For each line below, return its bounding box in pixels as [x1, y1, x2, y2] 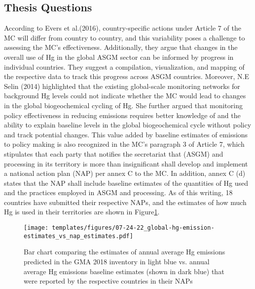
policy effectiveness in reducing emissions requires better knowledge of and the [4, 110, 241, 120]
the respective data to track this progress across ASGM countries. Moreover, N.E [4, 71, 249, 82]
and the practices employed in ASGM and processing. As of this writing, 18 [4, 187, 233, 198]
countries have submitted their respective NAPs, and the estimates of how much [4, 197, 247, 207]
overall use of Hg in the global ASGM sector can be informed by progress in [4, 51, 234, 62]
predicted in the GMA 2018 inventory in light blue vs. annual [24, 256, 210, 266]
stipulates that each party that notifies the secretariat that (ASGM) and [4, 148, 223, 159]
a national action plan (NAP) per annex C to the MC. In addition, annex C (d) [4, 168, 246, 178]
